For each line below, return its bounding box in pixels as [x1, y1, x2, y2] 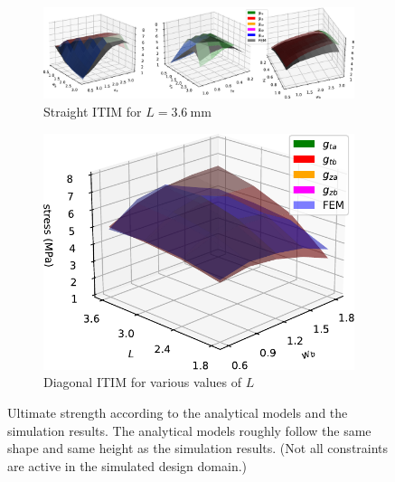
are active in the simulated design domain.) [7, 456, 248, 475]
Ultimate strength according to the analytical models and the [7, 403, 348, 421]
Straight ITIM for [43, 102, 142, 121]
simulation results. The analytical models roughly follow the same [7, 421, 371, 439]
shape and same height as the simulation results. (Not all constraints [7, 439, 389, 458]
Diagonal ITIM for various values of [43, 373, 241, 392]
